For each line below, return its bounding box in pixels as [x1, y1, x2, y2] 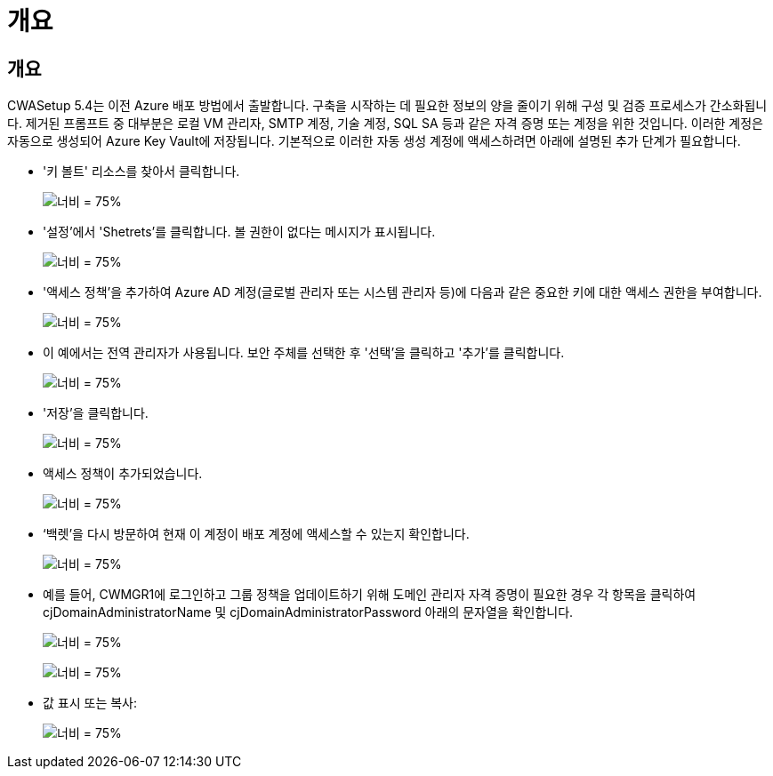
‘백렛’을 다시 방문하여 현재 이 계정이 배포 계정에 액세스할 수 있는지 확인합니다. [43, 526, 470, 542]
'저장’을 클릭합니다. [43, 405, 149, 421]
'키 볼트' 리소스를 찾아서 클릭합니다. [43, 164, 240, 180]
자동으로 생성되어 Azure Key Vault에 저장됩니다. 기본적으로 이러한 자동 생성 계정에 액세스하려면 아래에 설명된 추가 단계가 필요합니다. [7, 133, 741, 149]
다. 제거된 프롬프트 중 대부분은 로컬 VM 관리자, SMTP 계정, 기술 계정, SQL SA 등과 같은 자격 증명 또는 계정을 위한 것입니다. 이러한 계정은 [7, 116, 764, 132]
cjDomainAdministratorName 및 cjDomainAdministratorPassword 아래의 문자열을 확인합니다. [43, 604, 574, 620]
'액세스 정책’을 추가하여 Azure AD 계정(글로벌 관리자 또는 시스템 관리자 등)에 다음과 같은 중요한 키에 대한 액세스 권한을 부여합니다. [43, 284, 762, 300]
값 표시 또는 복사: [43, 695, 138, 711]
